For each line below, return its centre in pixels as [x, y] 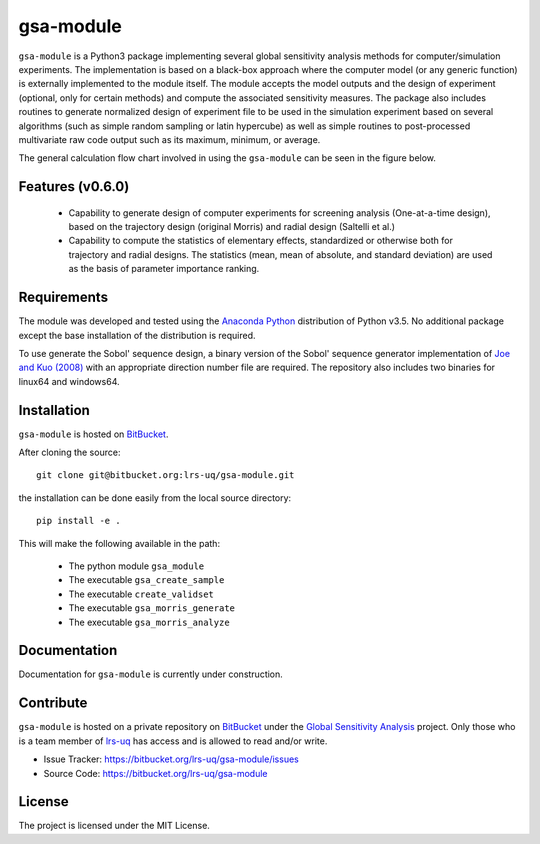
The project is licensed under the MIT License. [114, 826]
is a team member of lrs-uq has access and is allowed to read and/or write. [173, 741]
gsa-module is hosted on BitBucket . [93, 434]
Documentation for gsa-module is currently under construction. [151, 674]
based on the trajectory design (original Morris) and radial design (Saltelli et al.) [231, 227]
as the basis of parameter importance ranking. [164, 269]
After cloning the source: [69, 452]
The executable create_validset [141, 594]
